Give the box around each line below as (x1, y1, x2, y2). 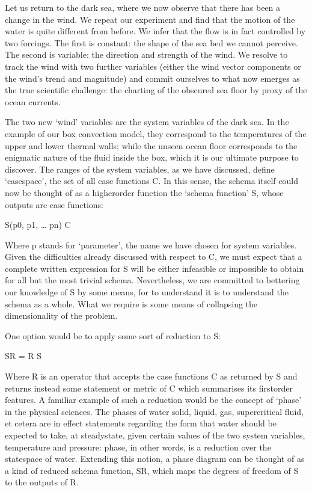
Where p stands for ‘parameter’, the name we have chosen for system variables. (5, 238, 297, 251)
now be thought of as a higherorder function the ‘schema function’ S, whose (5, 186, 284, 198)
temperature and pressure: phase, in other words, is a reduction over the (5, 440, 271, 453)
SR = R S (5, 349, 42, 362)
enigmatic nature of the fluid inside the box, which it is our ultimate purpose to (5, 151, 299, 164)
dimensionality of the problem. (5, 309, 118, 322)
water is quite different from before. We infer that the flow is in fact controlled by (5, 25, 306, 37)
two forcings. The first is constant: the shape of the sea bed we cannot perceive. (5, 36, 298, 49)
